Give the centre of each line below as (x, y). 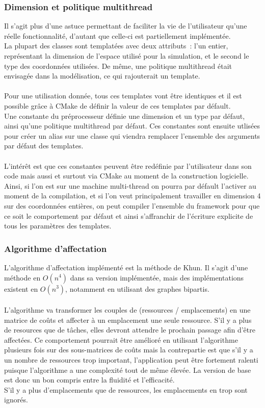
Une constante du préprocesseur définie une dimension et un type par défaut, (125, 116)
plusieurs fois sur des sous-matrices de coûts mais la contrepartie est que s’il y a (129, 350)
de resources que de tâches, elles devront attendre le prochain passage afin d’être (130, 330)
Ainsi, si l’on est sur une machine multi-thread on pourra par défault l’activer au (130, 185)
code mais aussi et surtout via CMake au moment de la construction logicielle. (126, 176)
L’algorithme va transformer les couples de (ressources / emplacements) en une (127, 310)
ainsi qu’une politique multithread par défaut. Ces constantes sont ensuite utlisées (132, 126)
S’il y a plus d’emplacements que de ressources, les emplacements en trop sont (126, 389)
